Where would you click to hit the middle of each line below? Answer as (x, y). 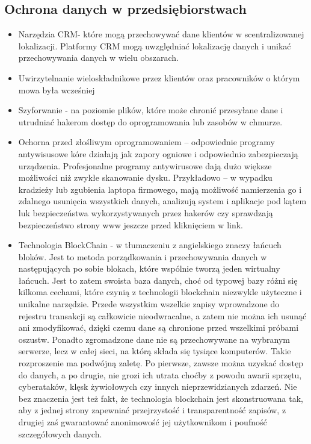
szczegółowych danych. (60, 433)
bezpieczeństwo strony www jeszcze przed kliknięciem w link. (131, 224)
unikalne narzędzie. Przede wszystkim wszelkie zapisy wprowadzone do (149, 304)
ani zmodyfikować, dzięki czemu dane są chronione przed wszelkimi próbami (159, 327)
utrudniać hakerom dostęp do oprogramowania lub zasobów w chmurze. (150, 121)
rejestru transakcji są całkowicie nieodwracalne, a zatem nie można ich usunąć (162, 315)
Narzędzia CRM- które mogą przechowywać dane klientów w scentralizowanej (161, 34)
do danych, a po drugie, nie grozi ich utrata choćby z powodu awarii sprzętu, (160, 374)
